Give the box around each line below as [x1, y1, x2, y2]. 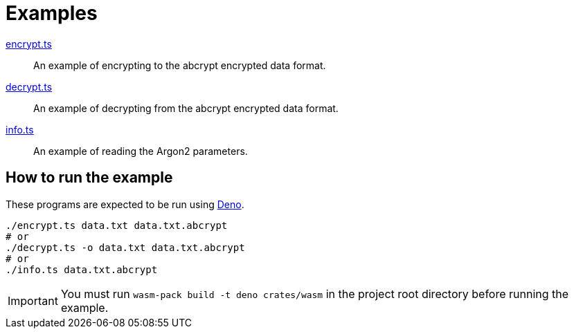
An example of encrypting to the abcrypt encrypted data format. [33, 59, 326, 71]
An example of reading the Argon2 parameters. [33, 145, 248, 157]
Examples [6, 1, 98, 25]
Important [8, 293, 58, 308]
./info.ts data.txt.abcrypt [6, 263, 158, 275]
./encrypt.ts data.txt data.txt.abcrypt [6, 219, 228, 231]
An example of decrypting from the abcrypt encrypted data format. [33, 102, 339, 114]
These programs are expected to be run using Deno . [6, 198, 244, 210]
